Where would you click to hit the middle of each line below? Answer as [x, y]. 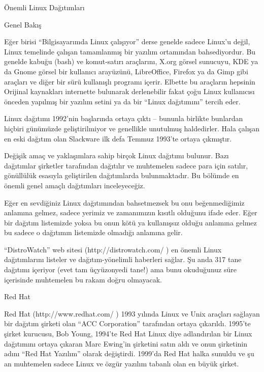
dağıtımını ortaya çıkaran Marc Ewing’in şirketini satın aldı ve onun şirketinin [126, 343]
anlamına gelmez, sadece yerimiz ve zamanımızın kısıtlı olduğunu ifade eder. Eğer [131, 212]
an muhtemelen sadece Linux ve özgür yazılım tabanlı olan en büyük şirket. [122, 363]
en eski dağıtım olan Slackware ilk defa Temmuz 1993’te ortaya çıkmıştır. [118, 138]
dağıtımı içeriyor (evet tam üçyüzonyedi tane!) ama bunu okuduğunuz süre [120, 269]
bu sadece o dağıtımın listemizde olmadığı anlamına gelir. [93, 232]
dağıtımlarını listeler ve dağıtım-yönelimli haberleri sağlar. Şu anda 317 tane [123, 259]
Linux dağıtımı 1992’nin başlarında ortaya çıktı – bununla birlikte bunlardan [124, 118]
